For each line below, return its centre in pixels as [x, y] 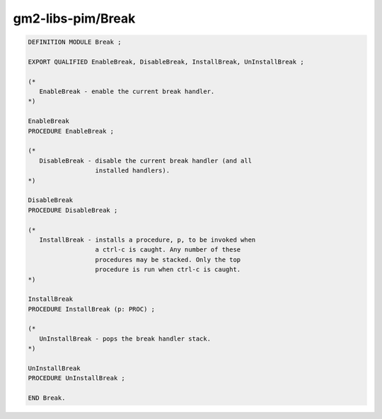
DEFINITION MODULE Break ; [75, 42]
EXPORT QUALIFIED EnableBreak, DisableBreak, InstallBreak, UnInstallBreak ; [166, 61]
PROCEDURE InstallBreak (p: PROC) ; [92, 309]
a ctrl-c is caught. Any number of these [168, 250]
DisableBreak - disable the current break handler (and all [146, 160]
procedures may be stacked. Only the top [168, 259]
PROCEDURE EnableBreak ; [71, 131]
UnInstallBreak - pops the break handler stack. [125, 338]
